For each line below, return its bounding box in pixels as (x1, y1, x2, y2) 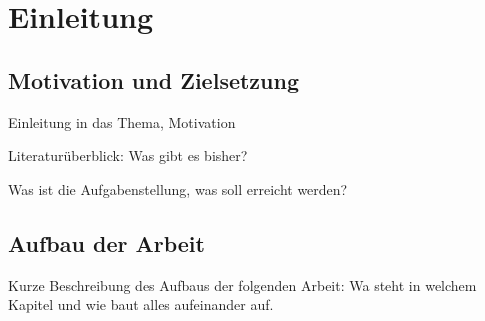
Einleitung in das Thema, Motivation (8, 111, 236, 132)
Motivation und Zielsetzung (8, 64, 300, 95)
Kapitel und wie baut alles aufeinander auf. (8, 294, 274, 315)
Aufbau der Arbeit (8, 227, 205, 258)
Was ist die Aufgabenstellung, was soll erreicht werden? (8, 178, 348, 199)
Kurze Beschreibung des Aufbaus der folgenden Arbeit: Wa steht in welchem (8, 274, 477, 295)
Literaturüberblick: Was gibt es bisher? (8, 145, 248, 166)
